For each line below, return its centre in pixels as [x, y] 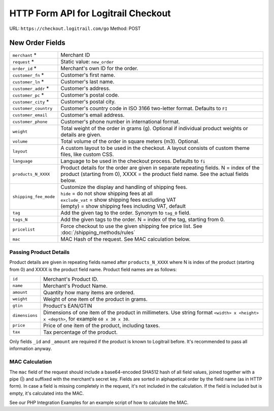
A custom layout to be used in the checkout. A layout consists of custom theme [155, 148]
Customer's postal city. [88, 102]
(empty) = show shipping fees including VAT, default [123, 206]
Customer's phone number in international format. [120, 122]
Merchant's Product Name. [75, 286]
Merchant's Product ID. [71, 279]
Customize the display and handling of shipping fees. [124, 187]
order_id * [24, 69]
